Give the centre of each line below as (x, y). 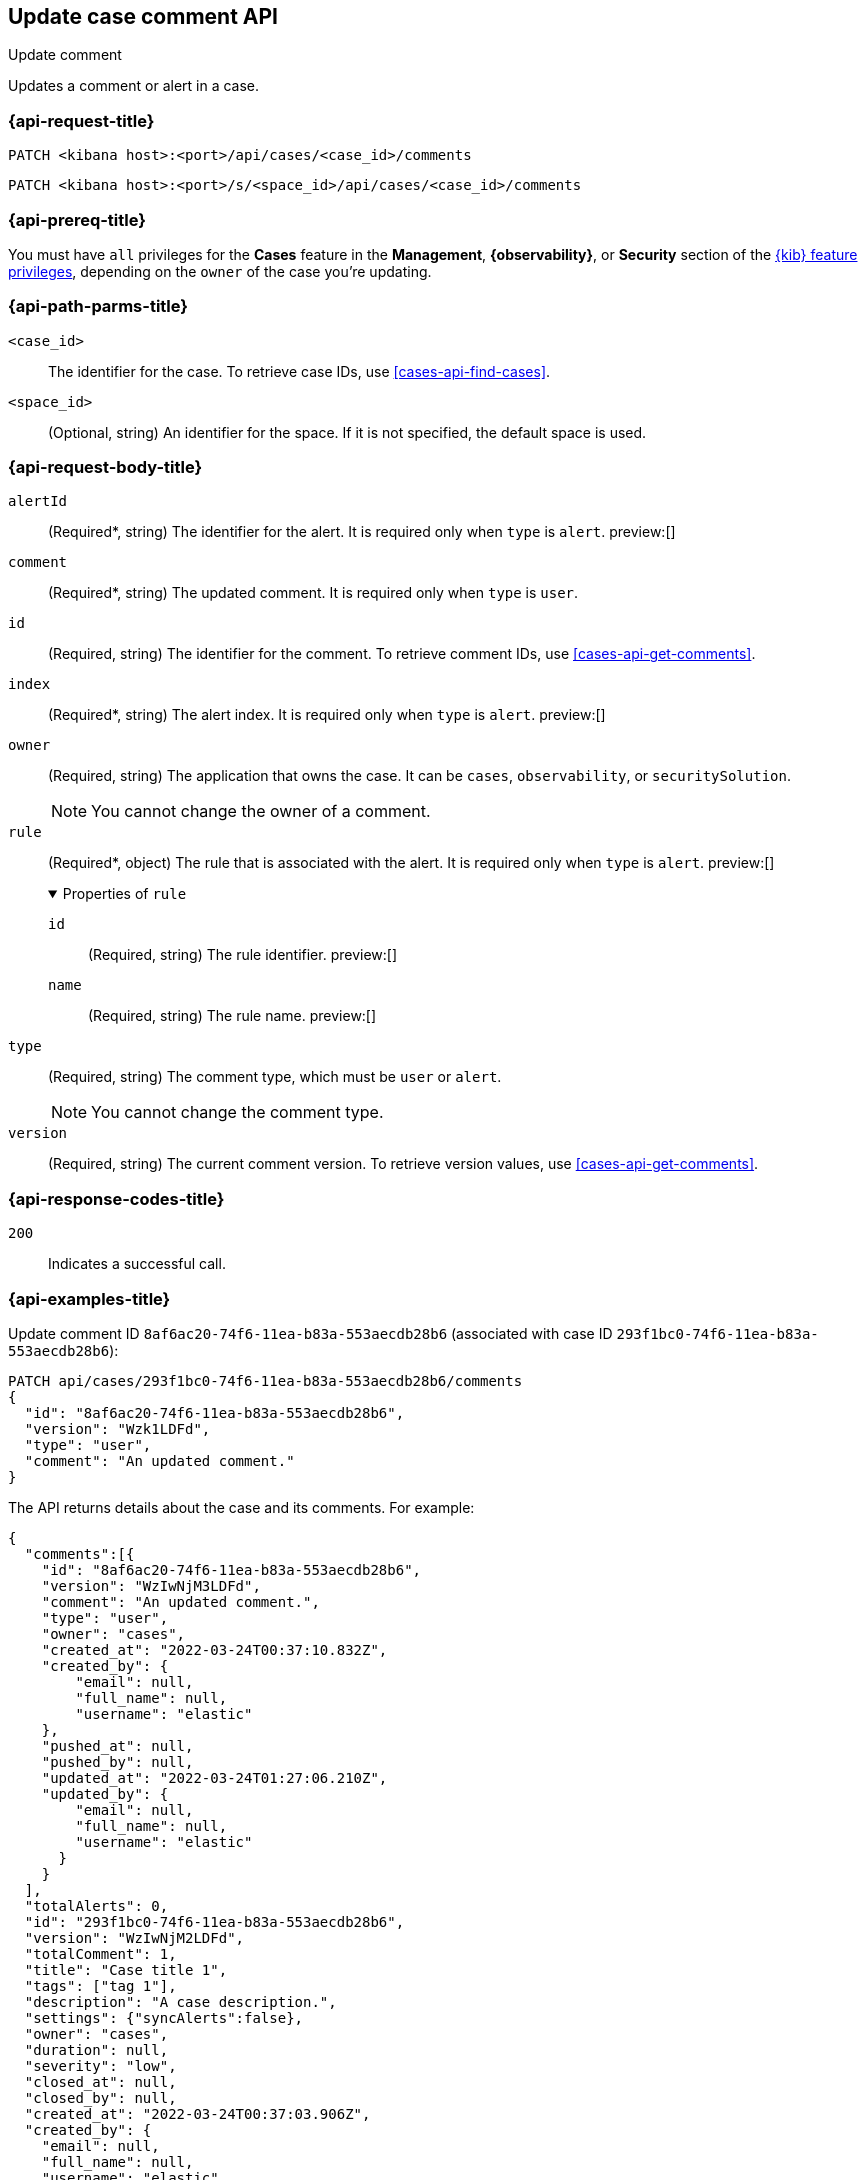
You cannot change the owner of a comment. (261, 811)
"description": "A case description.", (180, 2001)
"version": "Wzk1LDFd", (117, 1428)
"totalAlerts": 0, (96, 1905)
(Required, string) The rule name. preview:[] (232, 1016)
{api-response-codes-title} (116, 1198)
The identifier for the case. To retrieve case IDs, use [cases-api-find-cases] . (299, 371)
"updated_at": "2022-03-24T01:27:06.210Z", (214, 1777)
